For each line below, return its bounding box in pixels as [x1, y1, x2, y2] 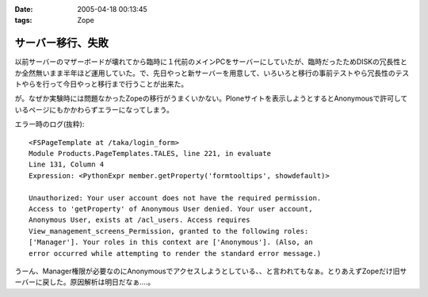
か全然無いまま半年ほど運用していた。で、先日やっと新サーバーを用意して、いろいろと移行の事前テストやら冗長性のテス [14, 68, 410, 78]
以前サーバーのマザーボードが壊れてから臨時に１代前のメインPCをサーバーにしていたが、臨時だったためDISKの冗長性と [14, 57, 408, 67]
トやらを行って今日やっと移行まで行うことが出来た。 [14, 79, 189, 89]
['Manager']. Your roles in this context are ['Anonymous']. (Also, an [29, 238, 313, 247]
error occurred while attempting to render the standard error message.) [29, 249, 322, 257]
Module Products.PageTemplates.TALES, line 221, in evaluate [29, 149, 271, 158]
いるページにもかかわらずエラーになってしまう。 [14, 105, 174, 114]
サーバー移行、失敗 [14, 36, 109, 50]
